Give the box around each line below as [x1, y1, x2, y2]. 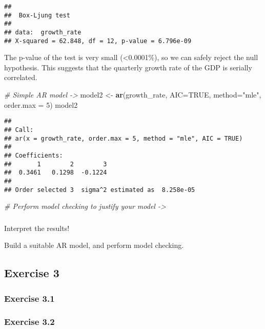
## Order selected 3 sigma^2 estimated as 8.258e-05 [4, 186, 195, 193]
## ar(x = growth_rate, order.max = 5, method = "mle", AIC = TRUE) [4, 134, 243, 142]
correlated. [4, 72, 37, 83]
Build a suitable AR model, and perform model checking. [4, 240, 184, 250]
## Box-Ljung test [4, 11, 70, 19]
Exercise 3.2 [4, 315, 55, 328]
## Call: [4, 126, 34, 133]
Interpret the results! [4, 222, 70, 233]
